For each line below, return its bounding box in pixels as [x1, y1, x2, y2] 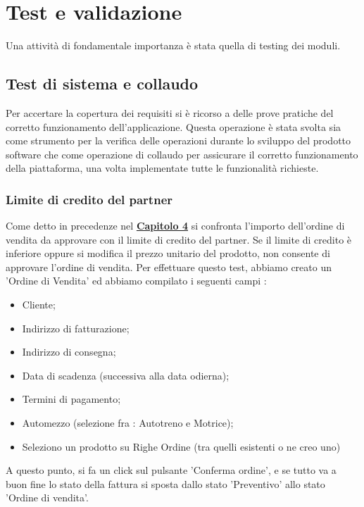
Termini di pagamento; [22, 392, 121, 406]
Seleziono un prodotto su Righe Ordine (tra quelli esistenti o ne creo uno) [22, 439, 341, 453]
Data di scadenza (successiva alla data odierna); [22, 368, 230, 382]
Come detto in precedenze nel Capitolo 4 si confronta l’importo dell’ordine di [6, 218, 345, 233]
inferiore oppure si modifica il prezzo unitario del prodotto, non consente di [6, 246, 330, 261]
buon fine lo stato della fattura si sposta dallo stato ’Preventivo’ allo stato [6, 476, 325, 491]
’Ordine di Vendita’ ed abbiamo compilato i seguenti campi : [6, 273, 267, 288]
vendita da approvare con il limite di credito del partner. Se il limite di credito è [6, 232, 352, 246]
